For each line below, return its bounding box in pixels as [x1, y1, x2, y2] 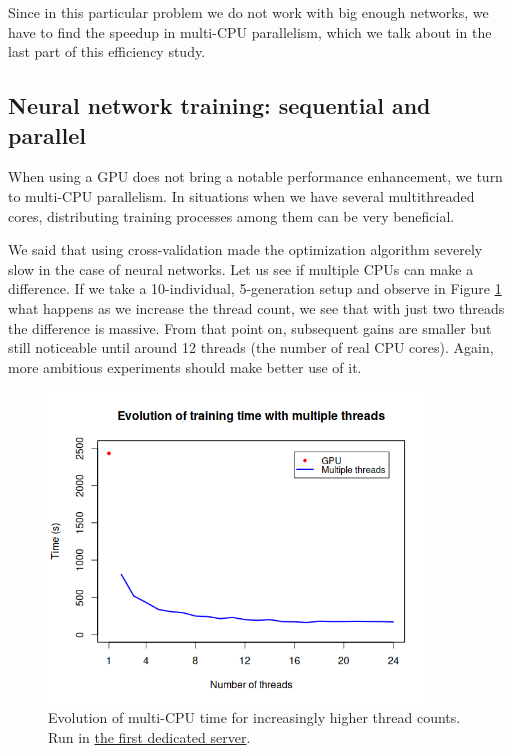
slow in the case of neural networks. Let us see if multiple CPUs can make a [8, 258, 474, 279]
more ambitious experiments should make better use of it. [8, 356, 362, 377]
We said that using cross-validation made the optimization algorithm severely [8, 239, 483, 260]
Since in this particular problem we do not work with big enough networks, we [8, 2, 489, 22]
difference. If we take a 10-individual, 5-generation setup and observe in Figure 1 [8, 278, 502, 299]
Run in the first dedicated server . [48, 726, 251, 747]
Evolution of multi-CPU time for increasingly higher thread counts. [48, 707, 461, 728]
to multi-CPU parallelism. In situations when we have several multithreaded [8, 185, 475, 206]
